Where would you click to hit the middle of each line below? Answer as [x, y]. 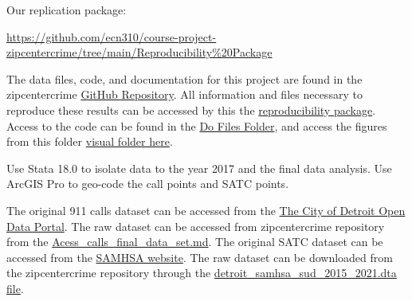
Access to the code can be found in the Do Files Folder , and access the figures [197, 125]
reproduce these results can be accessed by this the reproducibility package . [191, 109]
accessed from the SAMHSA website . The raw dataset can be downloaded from [200, 257]
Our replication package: [67, 10]
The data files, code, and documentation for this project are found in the [184, 78]
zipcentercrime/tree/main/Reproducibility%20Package [139, 52]
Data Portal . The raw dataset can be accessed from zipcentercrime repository [196, 226]
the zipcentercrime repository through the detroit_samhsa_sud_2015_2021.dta [202, 273]
